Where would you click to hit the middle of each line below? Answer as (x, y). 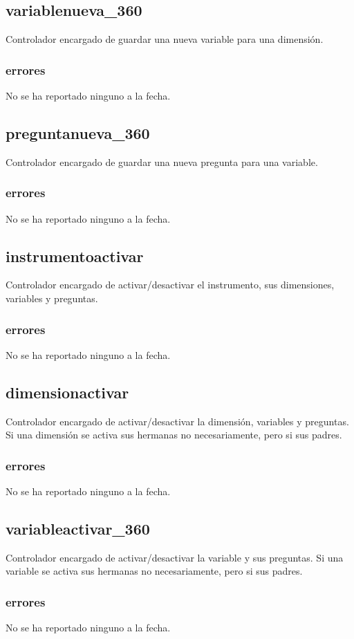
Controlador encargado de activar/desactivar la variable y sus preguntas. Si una (175, 557)
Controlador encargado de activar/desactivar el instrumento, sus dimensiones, (170, 285)
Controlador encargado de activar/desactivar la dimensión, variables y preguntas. (177, 421)
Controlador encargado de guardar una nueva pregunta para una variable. (162, 161)
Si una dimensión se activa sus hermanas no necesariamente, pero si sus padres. (174, 435)
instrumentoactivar (75, 256)
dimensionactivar (67, 392)
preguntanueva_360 (78, 133)
